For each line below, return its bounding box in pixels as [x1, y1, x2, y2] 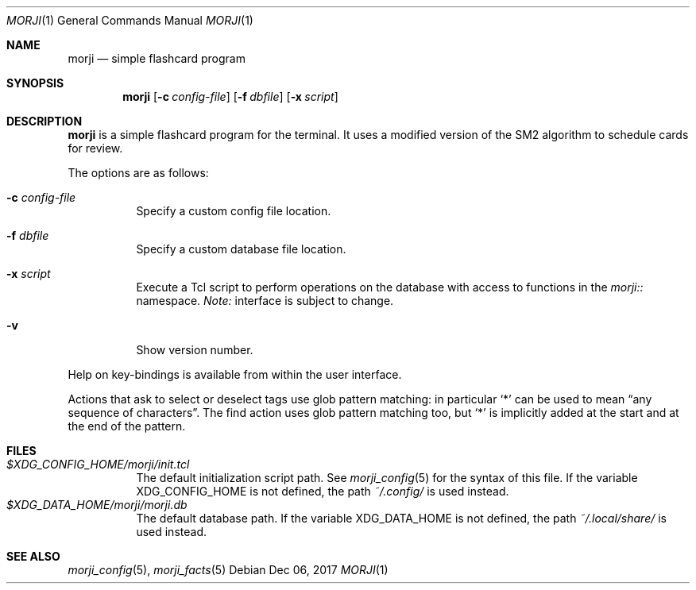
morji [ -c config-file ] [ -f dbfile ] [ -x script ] [122, 90, 338, 103]
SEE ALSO [6, 550, 60, 563]
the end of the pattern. [68, 419, 186, 433]
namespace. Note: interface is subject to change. [136, 294, 394, 307]
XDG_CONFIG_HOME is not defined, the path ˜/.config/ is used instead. [136, 484, 509, 498]
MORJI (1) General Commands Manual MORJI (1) [6, 13, 253, 27]
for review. [68, 141, 123, 155]
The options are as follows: [68, 166, 209, 179]
